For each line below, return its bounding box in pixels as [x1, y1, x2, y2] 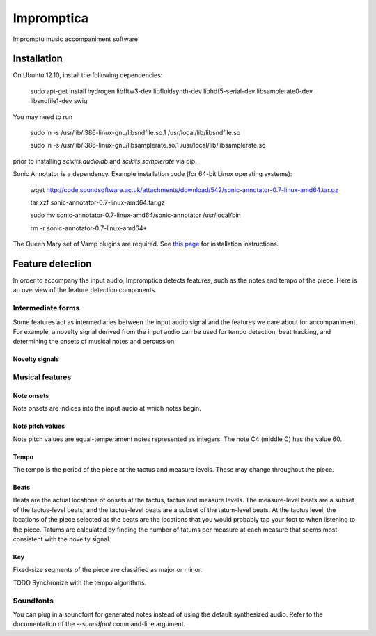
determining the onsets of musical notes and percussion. [13, 337, 177, 346]
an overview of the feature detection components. [13, 286, 157, 294]
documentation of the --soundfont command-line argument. [13, 620, 186, 628]
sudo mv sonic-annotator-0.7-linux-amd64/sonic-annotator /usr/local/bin [30, 211, 242, 219]
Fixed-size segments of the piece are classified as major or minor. [13, 566, 203, 574]
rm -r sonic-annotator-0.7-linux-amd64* [30, 223, 148, 232]
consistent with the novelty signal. [13, 535, 111, 543]
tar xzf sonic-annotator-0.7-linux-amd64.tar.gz [30, 198, 165, 207]
